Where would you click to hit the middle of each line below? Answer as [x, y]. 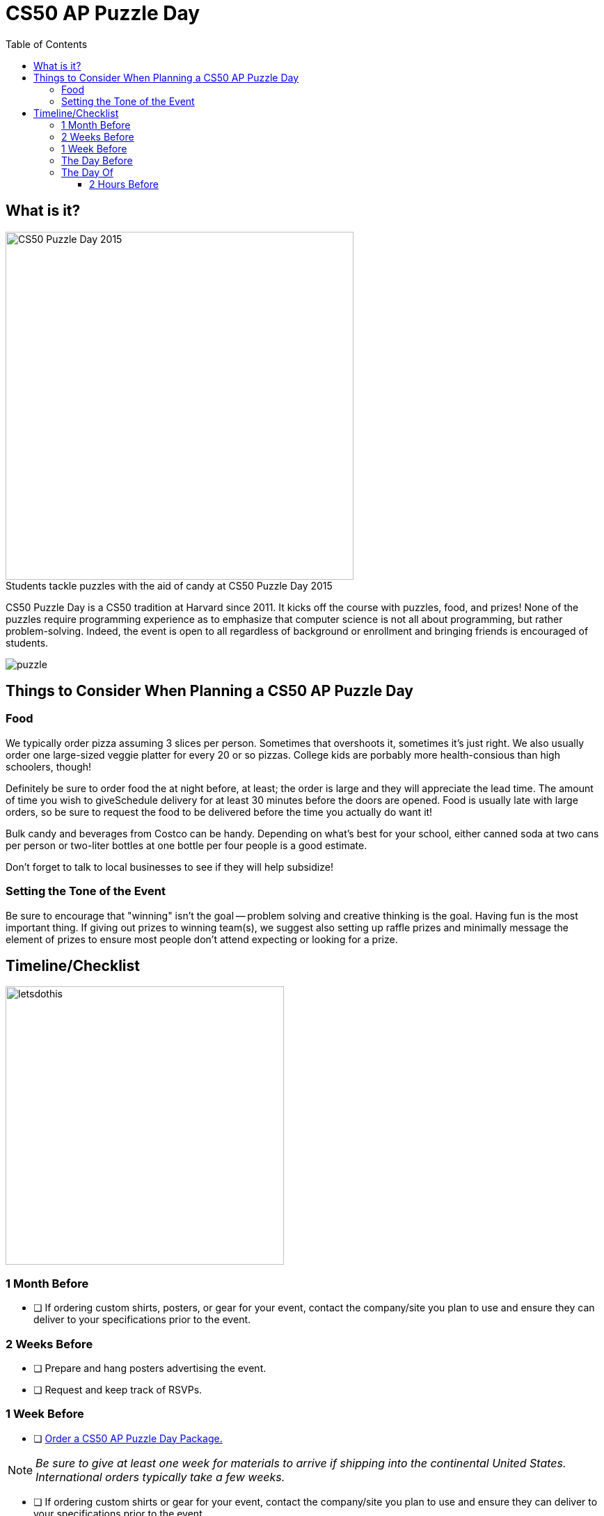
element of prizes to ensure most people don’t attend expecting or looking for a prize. [202, 939]
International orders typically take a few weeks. [160, 1477]
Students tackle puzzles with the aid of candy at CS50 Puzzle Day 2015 [169, 585]
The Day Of [87, 172]
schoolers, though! [49, 766]
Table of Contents [47, 44]
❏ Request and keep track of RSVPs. [118, 1389]
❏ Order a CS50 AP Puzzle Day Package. [128, 1438]
